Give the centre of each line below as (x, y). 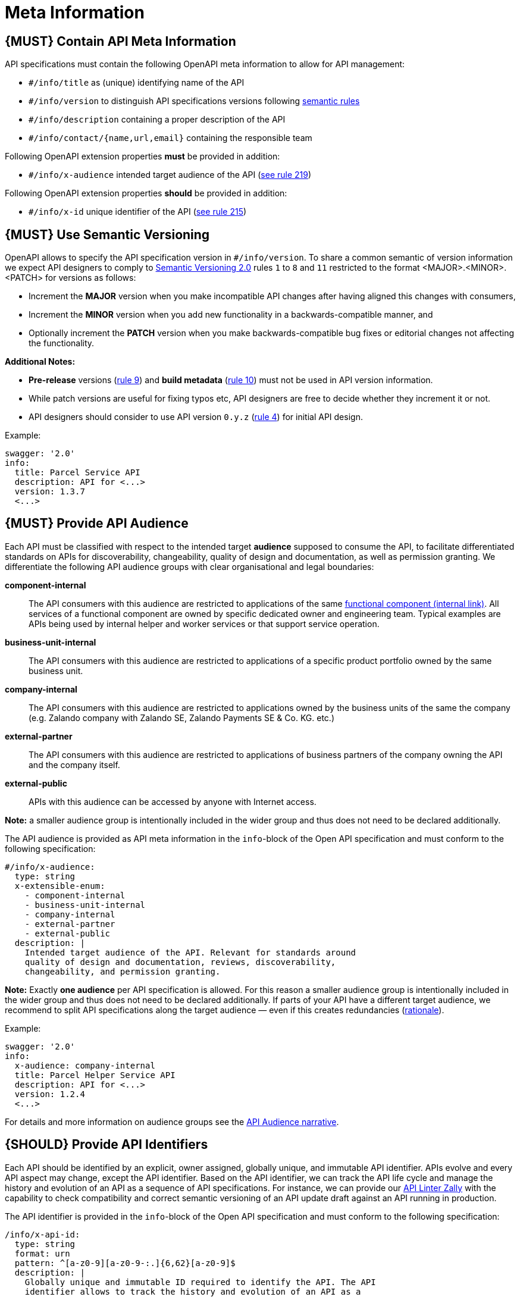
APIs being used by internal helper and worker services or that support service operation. (204, 624)
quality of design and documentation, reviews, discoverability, (180, 962)
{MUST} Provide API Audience (97, 524)
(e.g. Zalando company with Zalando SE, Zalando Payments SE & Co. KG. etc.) (182, 718)
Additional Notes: (40, 362)
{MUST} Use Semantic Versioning (107, 234)
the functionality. (62, 343)
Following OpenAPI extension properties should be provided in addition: (146, 193)
